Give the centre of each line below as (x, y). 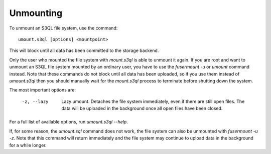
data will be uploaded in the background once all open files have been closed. (142, 108)
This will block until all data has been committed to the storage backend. (84, 50)
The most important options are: (43, 90)
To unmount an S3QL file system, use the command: (63, 28)
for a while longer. (28, 145)
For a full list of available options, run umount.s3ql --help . (69, 122)
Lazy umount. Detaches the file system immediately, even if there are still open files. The (153, 101)
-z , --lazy (35, 101)
